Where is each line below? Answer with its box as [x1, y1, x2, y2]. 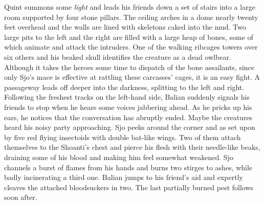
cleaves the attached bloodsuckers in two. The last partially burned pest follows [4, 182, 254, 192]
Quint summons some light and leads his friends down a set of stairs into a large [4, 2, 255, 12]
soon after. [4, 192, 37, 202]
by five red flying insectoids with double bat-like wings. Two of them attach [4, 131, 241, 142]
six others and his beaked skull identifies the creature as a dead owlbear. [4, 51, 231, 62]
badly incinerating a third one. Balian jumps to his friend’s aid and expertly [4, 172, 243, 183]
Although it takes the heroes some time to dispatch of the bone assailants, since [4, 61, 255, 72]
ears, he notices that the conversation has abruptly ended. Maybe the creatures [4, 111, 253, 122]
